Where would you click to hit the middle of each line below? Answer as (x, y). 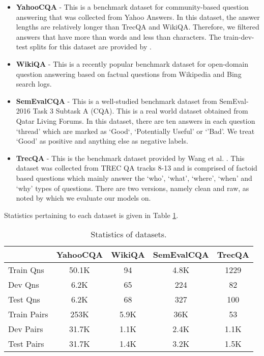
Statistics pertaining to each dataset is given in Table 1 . (91, 215)
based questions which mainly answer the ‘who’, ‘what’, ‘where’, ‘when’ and (134, 177)
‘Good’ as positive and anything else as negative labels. (102, 141)
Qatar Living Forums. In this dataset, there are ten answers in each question (136, 120)
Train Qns (26, 270)
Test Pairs (26, 344)
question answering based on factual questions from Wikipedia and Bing (129, 74)
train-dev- (239, 36)
